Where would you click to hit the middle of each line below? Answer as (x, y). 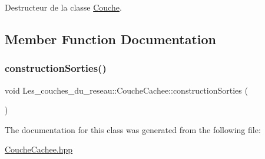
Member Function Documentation (111, 39)
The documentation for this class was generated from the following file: (133, 129)
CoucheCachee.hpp (39, 149)
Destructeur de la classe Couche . (63, 7)
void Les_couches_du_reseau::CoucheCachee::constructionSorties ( (126, 90)
